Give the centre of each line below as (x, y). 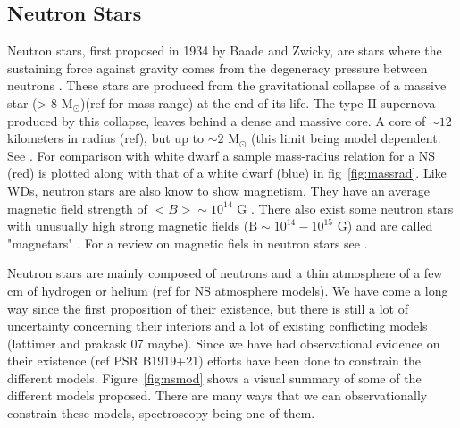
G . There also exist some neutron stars (345, 208)
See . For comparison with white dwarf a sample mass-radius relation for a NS (222, 155)
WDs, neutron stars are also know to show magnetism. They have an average (218, 190)
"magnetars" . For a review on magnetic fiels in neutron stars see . (188, 243)
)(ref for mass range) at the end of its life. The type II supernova (258, 102)
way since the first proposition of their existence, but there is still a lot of (208, 308)
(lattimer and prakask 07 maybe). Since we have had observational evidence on (224, 343)
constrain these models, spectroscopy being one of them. (161, 413)
